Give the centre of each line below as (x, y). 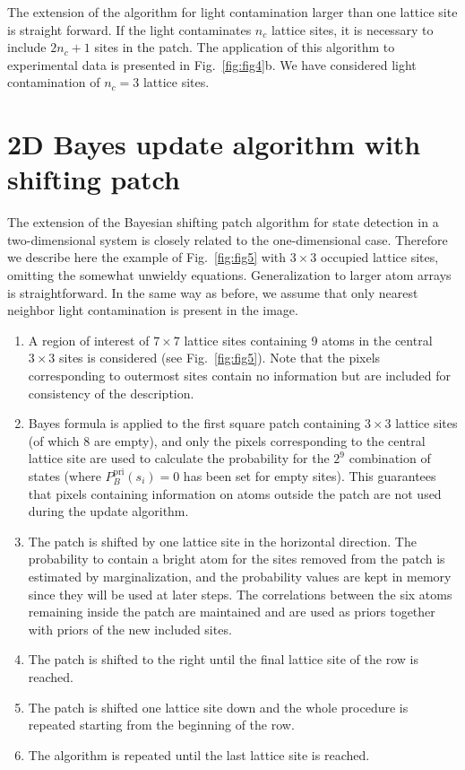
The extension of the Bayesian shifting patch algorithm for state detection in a (223, 222)
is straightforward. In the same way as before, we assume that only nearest (213, 292)
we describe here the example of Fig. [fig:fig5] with (147, 257)
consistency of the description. (111, 393)
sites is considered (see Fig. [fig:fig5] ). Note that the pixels (220, 358)
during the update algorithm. (108, 511)
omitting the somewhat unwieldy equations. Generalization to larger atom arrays (229, 275)
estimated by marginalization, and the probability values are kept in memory (240, 576)
